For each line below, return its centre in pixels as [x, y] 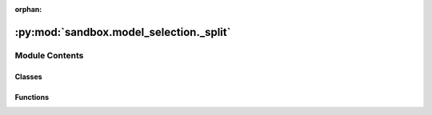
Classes [29, 77]
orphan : [28, 9]
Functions [32, 97]
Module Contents [49, 55]
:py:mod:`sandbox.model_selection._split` [123, 32]
